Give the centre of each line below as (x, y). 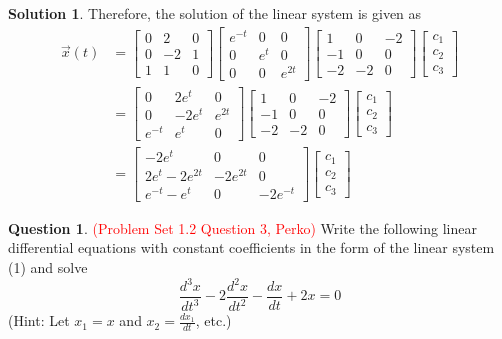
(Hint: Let (39, 320)
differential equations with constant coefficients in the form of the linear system (251, 247)
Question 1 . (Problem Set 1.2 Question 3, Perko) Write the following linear (242, 227)
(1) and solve (48, 266)
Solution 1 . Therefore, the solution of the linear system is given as (215, 13)
